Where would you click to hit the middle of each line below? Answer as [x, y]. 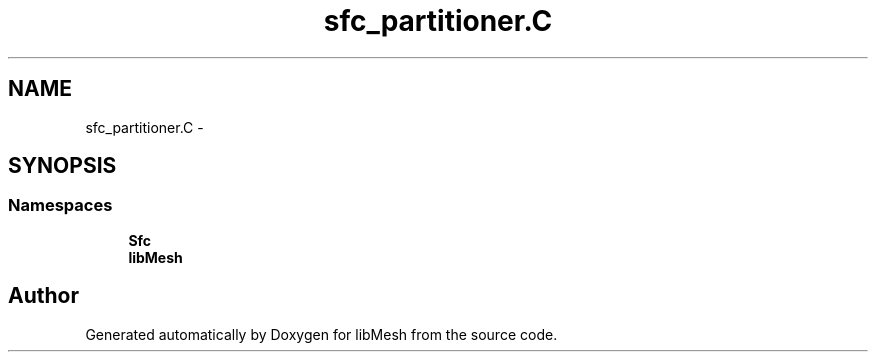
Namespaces [60, 205]
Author [43, 296]
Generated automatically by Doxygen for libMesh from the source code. [321, 334]
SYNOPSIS [62, 166]
